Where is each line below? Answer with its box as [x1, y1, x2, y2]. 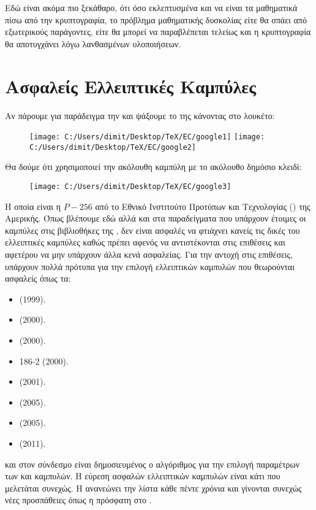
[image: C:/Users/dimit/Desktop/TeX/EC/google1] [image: [29, 133, 265, 142]
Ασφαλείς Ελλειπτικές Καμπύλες [5, 73, 257, 98]
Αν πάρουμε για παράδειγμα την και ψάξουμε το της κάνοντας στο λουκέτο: [5, 109, 275, 122]
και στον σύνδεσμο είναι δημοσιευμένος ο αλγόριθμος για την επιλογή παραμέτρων [5, 457, 300, 470]
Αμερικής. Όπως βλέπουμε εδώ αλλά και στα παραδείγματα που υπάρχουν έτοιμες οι [5, 212, 306, 225]
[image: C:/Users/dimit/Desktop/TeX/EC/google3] [29, 182, 231, 191]
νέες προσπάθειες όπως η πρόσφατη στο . [5, 493, 152, 506]
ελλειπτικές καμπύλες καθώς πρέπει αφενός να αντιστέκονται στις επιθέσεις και [5, 236, 285, 249]
